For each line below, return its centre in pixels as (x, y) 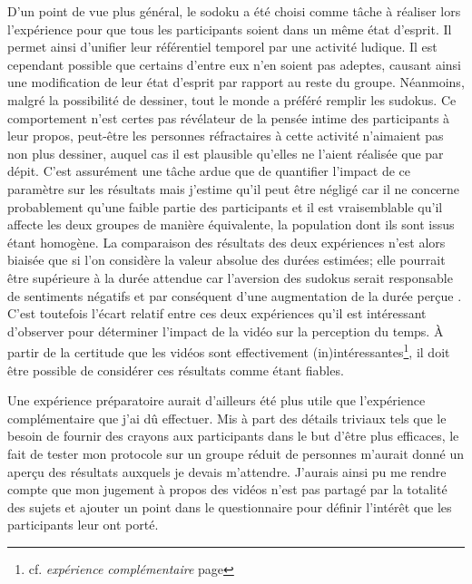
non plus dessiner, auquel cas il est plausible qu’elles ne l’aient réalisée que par (226, 153)
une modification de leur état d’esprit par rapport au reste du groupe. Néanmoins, (236, 82)
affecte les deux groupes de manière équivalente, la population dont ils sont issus (231, 224)
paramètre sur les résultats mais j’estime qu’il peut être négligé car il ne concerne (234, 188)
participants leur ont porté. (83, 525)
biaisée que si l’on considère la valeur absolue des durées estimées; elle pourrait (226, 260)
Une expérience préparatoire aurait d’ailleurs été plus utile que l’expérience (216, 400)
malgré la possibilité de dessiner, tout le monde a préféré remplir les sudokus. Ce (232, 99)
